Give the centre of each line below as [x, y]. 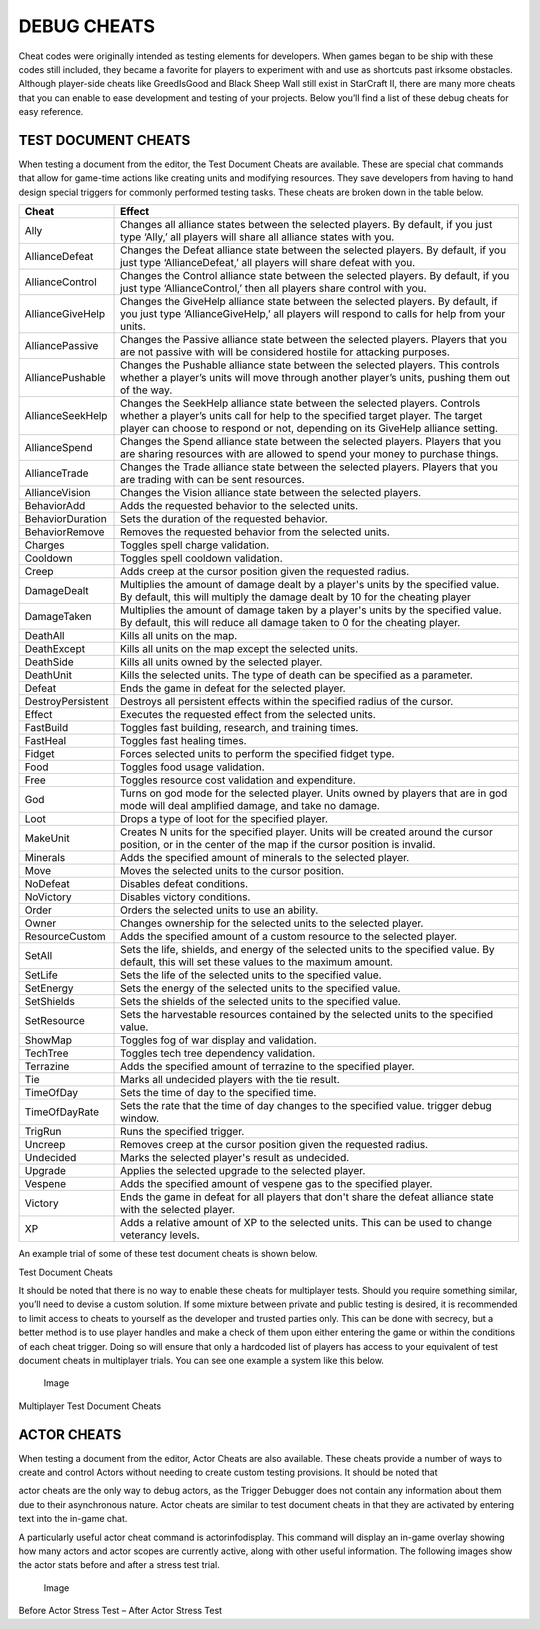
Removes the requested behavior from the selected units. [255, 532]
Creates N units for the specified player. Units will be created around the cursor [307, 832]
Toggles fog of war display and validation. [218, 1040]
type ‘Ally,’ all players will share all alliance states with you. [257, 237]
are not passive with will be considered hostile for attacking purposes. [285, 352]
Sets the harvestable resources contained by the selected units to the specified [307, 1015]
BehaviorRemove [64, 532]
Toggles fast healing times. [183, 741]
